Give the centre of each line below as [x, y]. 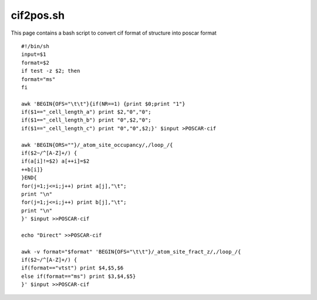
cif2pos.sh [38, 15]
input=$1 [34, 55]
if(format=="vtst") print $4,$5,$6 [72, 268]
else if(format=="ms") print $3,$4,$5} [79, 276]
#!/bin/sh [35, 46]
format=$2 [35, 63]
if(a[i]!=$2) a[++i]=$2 [55, 161]
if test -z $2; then [51, 71]
